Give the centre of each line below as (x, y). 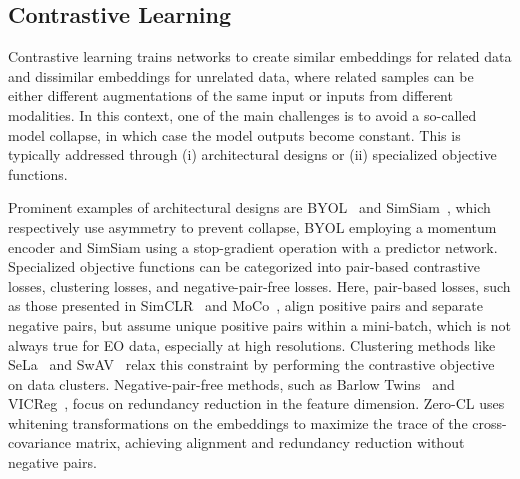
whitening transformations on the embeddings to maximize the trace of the (238, 422)
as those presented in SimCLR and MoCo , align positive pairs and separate (246, 305)
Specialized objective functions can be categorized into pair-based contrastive (244, 266)
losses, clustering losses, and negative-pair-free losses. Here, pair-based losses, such (259, 285)
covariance (40, 442)
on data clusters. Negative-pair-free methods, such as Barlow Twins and (231, 383)
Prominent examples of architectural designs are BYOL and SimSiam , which (249, 207)
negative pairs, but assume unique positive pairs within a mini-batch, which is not (260, 324)
